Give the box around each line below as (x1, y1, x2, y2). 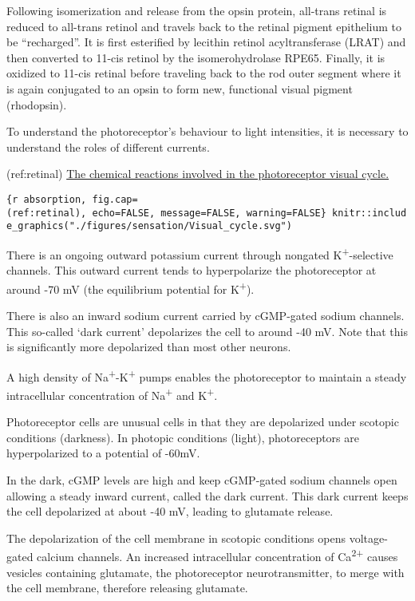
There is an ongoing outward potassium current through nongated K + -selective (6, 243, 393, 263)
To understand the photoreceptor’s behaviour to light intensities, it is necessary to (6, 123, 409, 140)
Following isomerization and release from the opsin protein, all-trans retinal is (6, 2, 387, 18)
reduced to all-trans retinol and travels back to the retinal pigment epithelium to (6, 18, 402, 34)
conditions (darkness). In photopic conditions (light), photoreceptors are (6, 429, 359, 445)
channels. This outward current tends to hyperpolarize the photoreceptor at (6, 262, 377, 279)
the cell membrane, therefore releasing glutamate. (6, 579, 248, 596)
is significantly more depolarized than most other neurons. (6, 338, 291, 355)
